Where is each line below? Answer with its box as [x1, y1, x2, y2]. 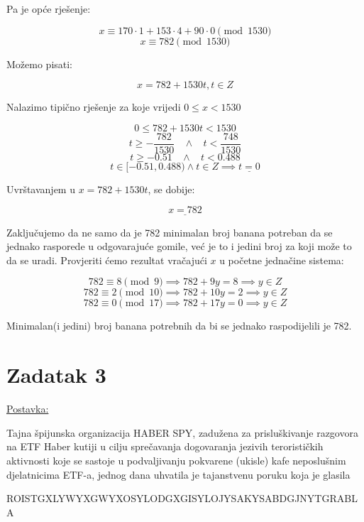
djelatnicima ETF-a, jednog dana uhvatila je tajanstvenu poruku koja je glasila [6, 467, 351, 482]
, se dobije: [148, 181, 195, 196]
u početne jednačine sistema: [219, 252, 344, 267]
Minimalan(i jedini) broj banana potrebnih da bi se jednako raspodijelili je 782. [6, 318, 352, 333]
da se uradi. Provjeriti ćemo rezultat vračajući [6, 252, 207, 267]
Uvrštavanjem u [6, 181, 75, 196]
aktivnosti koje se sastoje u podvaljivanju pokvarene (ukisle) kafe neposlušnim [6, 452, 346, 467]
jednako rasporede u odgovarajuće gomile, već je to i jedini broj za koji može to [6, 239, 352, 254]
